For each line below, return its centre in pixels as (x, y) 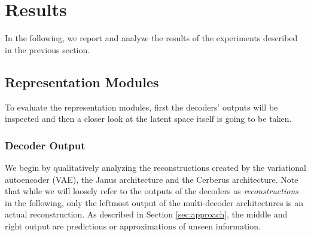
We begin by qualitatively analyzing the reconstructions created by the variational (155, 167)
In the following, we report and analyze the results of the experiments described (151, 38)
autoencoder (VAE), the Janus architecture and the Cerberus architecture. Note (152, 179)
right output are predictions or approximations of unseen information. (133, 226)
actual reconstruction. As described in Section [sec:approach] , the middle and (146, 214)
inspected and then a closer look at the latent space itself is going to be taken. (148, 119)
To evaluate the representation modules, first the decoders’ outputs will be (141, 107)
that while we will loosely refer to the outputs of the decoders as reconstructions (152, 191)
